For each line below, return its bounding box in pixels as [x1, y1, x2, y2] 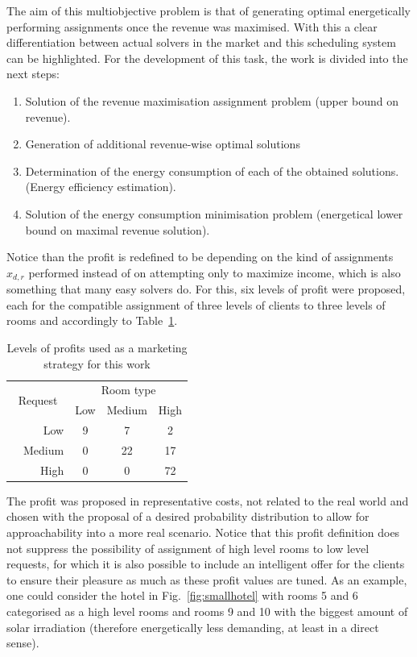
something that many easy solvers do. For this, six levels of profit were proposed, [6, 281, 406, 297]
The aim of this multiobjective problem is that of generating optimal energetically [6, 2, 411, 19]
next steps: [6, 65, 60, 82]
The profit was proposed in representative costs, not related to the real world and [6, 492, 409, 509]
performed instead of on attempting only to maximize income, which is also [28, 264, 401, 281]
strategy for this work [43, 355, 151, 372]
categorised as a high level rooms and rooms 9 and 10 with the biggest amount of [6, 603, 408, 620]
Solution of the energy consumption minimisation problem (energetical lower [25, 205, 403, 222]
